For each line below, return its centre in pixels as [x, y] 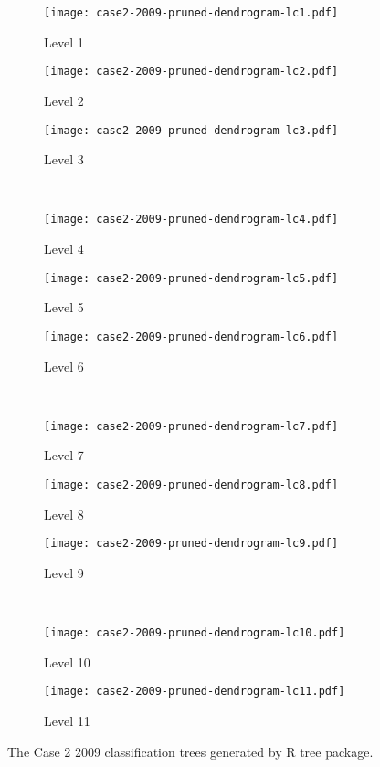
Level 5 [64, 307]
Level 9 [64, 572]
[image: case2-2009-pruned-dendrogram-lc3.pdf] [191, 130]
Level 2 [64, 100]
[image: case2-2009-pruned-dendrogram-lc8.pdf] [191, 484]
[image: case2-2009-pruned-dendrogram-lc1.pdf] [191, 13]
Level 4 [64, 248]
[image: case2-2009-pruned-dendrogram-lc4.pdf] [191, 220]
